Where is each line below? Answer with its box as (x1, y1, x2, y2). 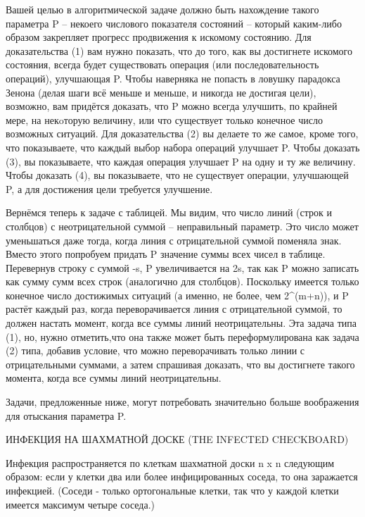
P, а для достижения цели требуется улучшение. (6, 181, 213, 196)
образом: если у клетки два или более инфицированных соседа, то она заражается (6, 469, 358, 484)
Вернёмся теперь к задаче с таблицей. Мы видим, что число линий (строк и (6, 205, 333, 220)
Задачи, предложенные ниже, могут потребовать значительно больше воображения (6, 394, 359, 409)
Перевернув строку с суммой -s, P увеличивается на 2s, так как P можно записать (6, 260, 359, 275)
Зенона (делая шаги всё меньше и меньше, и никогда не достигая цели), (6, 85, 316, 99)
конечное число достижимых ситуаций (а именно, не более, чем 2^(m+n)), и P (6, 287, 349, 302)
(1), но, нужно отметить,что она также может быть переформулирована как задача (6, 329, 359, 344)
